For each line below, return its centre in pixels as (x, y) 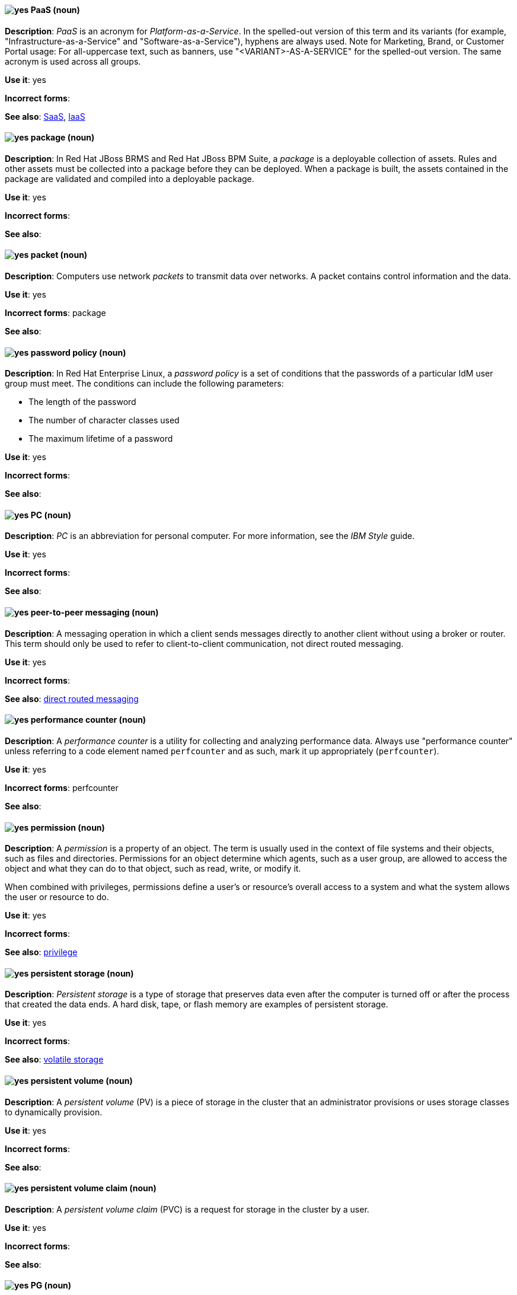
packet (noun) (59, 255)
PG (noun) (51, 1286)
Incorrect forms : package (55, 313)
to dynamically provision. (54, 1112)
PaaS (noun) (55, 10)
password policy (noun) (78, 352)
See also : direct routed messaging (72, 698)
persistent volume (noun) (82, 1080)
